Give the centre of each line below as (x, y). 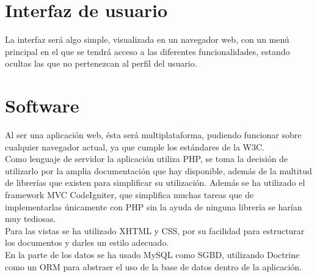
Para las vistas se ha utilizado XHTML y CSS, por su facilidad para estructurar (155, 230)
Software (42, 105)
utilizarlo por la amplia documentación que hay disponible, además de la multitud (158, 170)
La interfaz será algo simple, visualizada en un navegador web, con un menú (147, 39)
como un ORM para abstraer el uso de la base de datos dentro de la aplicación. (153, 266)
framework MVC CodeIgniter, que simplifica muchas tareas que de (129, 194)
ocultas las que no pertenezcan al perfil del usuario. (101, 63)
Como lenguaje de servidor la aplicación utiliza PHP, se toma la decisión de (147, 159)
